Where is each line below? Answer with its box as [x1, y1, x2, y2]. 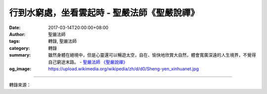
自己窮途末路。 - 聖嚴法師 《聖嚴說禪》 [48, 59, 128, 65]
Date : [9, 25, 21, 31]
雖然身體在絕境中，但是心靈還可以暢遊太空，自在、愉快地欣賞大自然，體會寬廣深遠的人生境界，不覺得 [48, 52, 256, 58]
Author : [9, 31, 26, 37]
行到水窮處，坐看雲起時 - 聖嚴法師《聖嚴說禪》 [9, 7, 200, 18]
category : [9, 45, 30, 51]
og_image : [9, 65, 32, 71]
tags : [9, 38, 20, 44]
